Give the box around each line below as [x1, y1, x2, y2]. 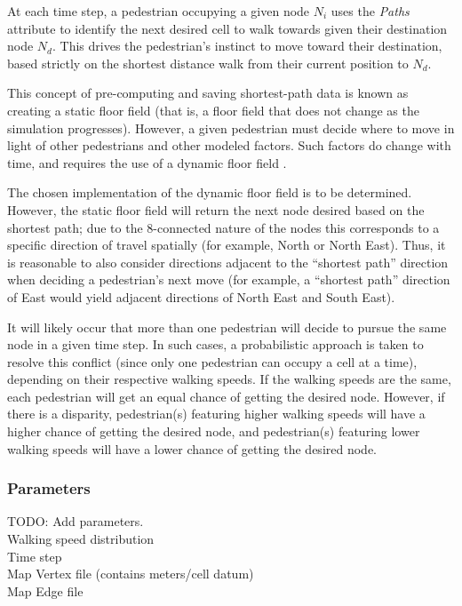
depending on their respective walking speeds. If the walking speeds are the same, [7, 370, 451, 388]
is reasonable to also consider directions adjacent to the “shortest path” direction [7, 252, 449, 271]
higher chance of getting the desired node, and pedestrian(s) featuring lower [7, 422, 420, 441]
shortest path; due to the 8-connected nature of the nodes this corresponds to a [7, 218, 440, 236]
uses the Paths [331, 2, 410, 20]
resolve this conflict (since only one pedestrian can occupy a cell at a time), [7, 352, 418, 371]
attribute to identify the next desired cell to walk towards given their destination [7, 19, 448, 37]
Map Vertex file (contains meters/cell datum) [7, 564, 254, 583]
